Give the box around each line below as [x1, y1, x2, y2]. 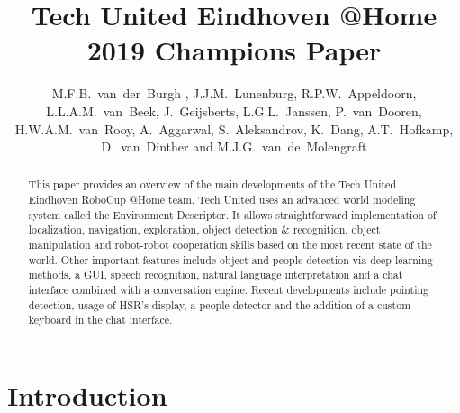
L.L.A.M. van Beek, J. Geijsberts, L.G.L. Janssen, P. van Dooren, [46, 101, 422, 120]
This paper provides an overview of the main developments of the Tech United [28, 177, 396, 192]
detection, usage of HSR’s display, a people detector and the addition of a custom [28, 297, 411, 312]
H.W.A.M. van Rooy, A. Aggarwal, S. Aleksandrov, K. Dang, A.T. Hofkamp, [14, 119, 454, 138]
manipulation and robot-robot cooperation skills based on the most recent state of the [28, 237, 432, 252]
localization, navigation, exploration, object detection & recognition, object [28, 222, 381, 237]
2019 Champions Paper [86, 32, 382, 69]
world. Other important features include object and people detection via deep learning [28, 252, 433, 267]
